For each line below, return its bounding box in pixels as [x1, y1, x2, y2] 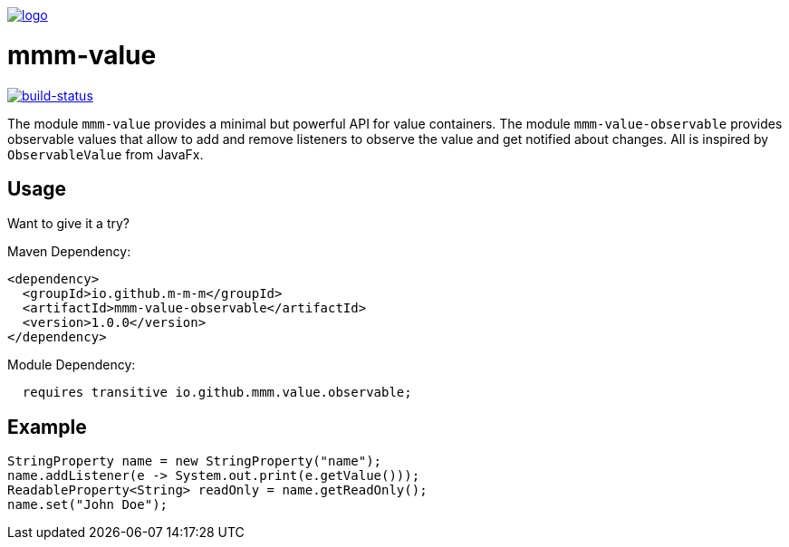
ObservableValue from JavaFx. [7, 146, 204, 162]
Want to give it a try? [7, 216, 130, 232]
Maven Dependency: [7, 244, 131, 260]
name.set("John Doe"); [7, 497, 168, 513]
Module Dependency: [7, 357, 136, 373]
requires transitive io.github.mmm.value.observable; [22, 385, 412, 400]
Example [7, 415, 87, 438]
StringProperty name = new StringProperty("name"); [7, 454, 382, 469]
